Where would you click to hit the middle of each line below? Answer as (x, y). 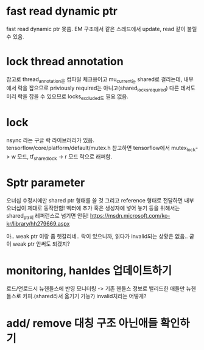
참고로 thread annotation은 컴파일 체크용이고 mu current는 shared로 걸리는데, (94, 80)
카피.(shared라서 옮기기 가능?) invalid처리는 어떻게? (84, 296)
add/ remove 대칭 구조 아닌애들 (82, 323)
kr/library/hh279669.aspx (38, 223)
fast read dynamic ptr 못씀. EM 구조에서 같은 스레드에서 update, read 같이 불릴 (102, 29)
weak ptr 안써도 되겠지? (41, 244)
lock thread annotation (65, 62)
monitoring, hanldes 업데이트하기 (89, 270)
